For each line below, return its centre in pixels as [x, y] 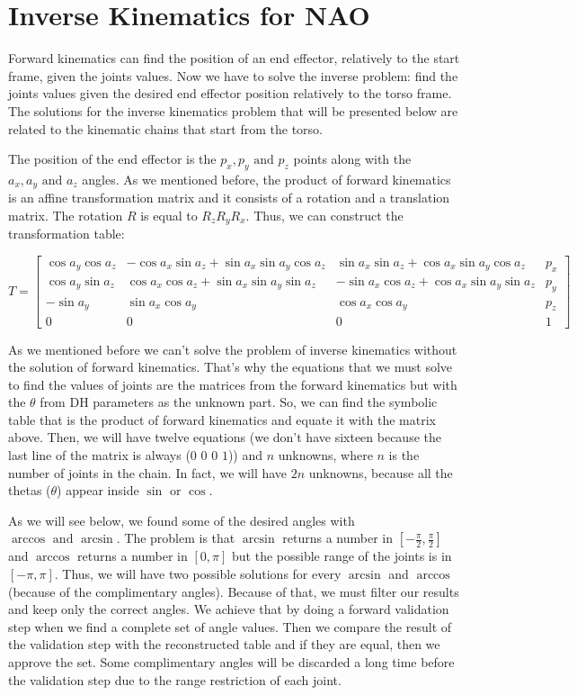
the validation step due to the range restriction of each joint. [175, 679]
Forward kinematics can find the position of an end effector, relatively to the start [234, 58]
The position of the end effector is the [112, 159]
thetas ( [30, 490]
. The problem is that [176, 538]
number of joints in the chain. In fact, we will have [148, 472]
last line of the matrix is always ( [99, 455]
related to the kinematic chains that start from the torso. [165, 128]
